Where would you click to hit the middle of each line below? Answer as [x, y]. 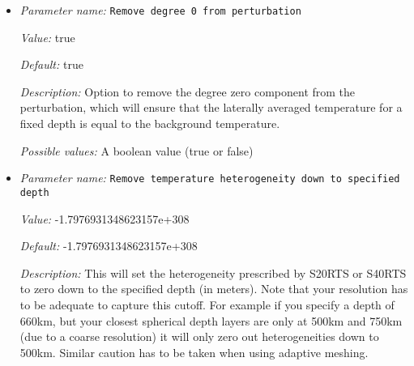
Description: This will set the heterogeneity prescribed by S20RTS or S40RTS [213, 272]
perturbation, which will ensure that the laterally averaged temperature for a [211, 107]
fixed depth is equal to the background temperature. [150, 123]
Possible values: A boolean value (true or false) [137, 150]
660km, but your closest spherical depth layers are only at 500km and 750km [211, 320]
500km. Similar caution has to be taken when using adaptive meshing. [194, 352]
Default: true [51, 64]
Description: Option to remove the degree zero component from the [188, 91]
